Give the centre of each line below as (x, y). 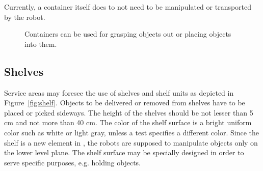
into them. (41, 44)
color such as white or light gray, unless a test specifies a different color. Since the (132, 132)
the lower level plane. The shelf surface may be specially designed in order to (124, 152)
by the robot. (25, 17)
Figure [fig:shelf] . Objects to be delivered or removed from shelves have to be (125, 103)
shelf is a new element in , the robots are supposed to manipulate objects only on (131, 142)
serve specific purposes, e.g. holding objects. (73, 162)
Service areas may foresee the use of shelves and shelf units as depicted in (119, 92)
